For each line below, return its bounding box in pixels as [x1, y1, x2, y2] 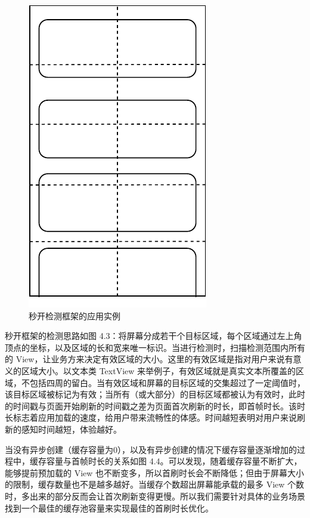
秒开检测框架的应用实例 [29, 309, 120, 322]
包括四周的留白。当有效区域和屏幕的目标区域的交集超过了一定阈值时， [29, 376, 305, 388]
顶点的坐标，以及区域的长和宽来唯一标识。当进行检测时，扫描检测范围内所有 [5, 341, 305, 353]
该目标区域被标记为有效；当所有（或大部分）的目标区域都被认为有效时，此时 [5, 388, 305, 400]
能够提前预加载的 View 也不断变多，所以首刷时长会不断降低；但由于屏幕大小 [5, 466, 305, 479]
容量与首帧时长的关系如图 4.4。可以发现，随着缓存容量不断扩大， [46, 455, 302, 467]
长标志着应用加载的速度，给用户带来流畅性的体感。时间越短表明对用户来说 [5, 411, 297, 424]
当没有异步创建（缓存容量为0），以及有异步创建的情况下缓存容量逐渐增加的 [5, 443, 297, 455]
